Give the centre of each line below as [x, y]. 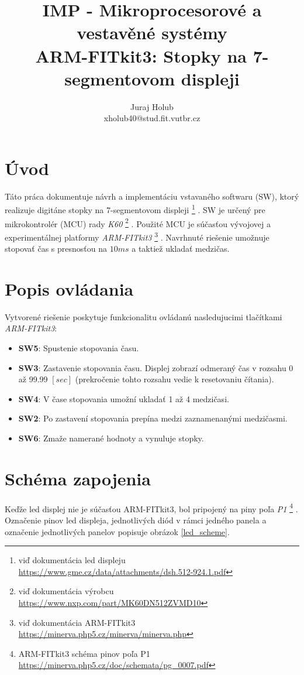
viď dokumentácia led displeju [72, 560]
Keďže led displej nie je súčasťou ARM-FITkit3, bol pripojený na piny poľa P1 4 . [151, 508]
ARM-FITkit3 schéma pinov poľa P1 [84, 653]
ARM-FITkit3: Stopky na [141, 55]
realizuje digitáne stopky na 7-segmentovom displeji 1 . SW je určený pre [135, 209]
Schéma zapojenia [78, 478]
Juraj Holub [152, 106]
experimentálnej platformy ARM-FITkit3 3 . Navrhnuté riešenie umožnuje [137, 236]
